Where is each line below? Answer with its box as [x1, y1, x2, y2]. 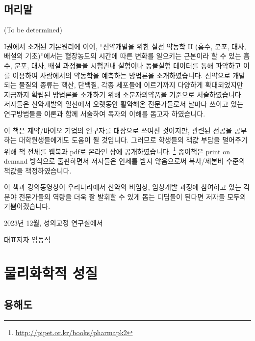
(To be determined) [4, 25, 63, 35]
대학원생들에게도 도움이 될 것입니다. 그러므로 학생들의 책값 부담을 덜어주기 [19, 135, 248, 145]
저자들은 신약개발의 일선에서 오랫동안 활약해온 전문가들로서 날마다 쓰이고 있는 [4, 99, 244, 109]
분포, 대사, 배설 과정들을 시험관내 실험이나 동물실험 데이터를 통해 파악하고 [14, 60, 241, 70]
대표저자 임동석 [4, 234, 51, 244]
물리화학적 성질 [4, 263, 98, 283]
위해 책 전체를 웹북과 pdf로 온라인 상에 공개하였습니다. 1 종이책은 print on [4, 144, 230, 156]
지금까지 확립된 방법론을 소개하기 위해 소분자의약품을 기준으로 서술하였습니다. [4, 89, 243, 99]
